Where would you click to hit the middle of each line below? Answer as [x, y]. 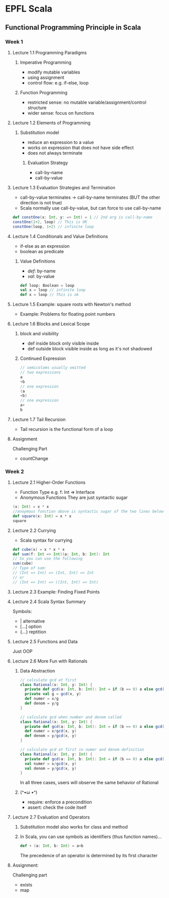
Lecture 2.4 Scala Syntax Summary [49, 602]
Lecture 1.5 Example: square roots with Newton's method [72, 305]
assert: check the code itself [57, 807]
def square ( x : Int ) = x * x [42, 516]
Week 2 [15, 471]
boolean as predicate [42, 251]
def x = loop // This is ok [49, 295]
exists [26, 885]
